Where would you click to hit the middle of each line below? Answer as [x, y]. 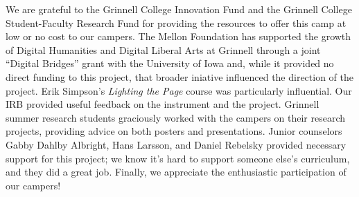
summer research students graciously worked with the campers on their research [176, 117]
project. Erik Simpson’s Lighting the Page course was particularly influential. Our [179, 90]
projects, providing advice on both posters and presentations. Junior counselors [174, 131]
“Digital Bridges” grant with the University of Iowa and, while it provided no [170, 63]
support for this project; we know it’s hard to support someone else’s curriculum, [178, 158]
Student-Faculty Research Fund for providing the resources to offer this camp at [176, 22]
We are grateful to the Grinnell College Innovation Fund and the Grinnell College [179, 9]
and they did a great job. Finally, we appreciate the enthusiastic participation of [176, 172]
